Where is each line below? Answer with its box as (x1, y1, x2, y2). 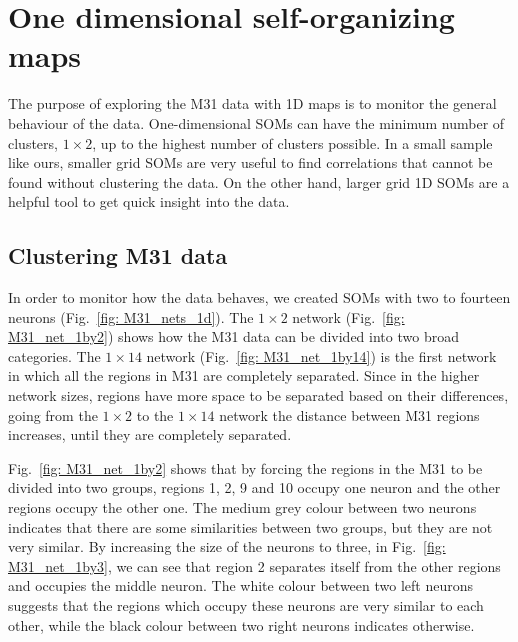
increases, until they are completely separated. (8, 424, 292, 445)
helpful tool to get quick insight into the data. (8, 191, 290, 212)
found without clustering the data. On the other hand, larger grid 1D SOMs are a (8, 171, 510, 192)
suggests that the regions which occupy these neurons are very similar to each (8, 594, 484, 615)
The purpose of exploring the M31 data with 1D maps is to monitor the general (8, 93, 497, 114)
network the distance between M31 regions (219, 404, 480, 425)
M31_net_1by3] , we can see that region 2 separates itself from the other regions (8, 555, 501, 576)
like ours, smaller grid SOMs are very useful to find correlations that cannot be (8, 152, 493, 173)
